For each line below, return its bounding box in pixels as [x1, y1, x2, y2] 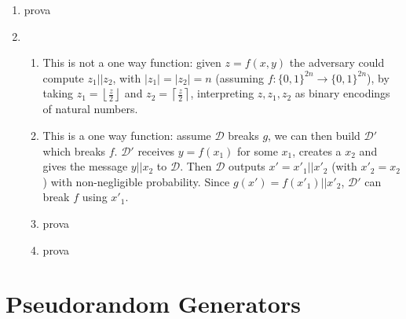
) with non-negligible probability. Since [42, 173, 230, 189]
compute [42, 69, 84, 86]
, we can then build [268, 126, 360, 143]
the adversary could [289, 54, 385, 71]
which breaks [42, 142, 106, 159]
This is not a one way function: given [42, 54, 221, 71]
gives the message [42, 158, 128, 174]
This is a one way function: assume [42, 126, 211, 143]
